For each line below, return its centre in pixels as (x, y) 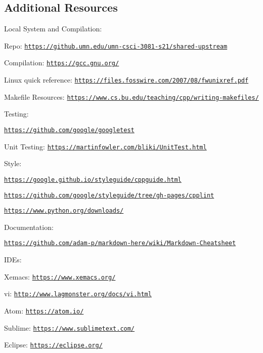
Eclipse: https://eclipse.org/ (53, 345)
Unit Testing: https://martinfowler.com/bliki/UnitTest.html (105, 146)
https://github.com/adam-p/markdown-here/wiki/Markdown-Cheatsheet (120, 243)
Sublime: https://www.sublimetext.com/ (70, 327)
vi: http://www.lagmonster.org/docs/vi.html (78, 293)
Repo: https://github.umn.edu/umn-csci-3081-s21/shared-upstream (116, 45)
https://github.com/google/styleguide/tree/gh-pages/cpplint (109, 195)
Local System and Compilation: (53, 29)
